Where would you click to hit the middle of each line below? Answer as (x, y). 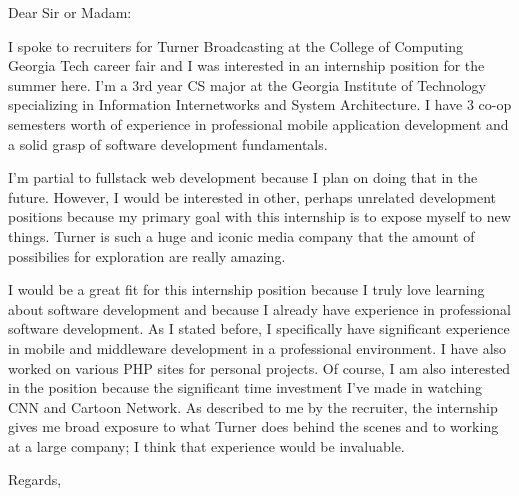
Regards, (35, 479)
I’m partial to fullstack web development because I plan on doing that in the (243, 177)
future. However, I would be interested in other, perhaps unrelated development (252, 196)
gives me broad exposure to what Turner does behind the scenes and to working (253, 426)
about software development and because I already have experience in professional (259, 308)
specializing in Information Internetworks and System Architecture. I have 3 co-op (260, 104)
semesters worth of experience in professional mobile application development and (258, 123)
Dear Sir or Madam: (70, 12)
